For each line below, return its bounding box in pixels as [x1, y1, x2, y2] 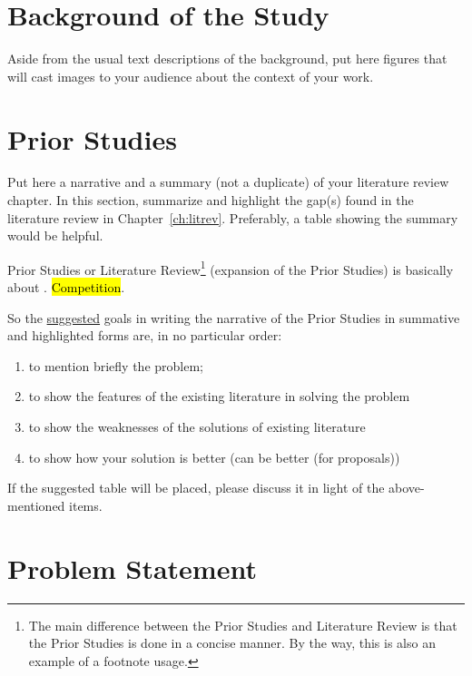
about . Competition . [7, 278, 125, 297]
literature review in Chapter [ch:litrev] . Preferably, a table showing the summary [7, 208, 458, 227]
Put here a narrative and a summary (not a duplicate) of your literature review [7, 172, 449, 191]
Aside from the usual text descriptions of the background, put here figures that [7, 49, 447, 68]
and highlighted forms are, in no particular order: [7, 326, 282, 345]
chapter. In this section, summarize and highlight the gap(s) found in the [7, 191, 414, 210]
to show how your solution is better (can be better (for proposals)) [28, 447, 400, 466]
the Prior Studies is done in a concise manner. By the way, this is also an [28, 633, 436, 652]
